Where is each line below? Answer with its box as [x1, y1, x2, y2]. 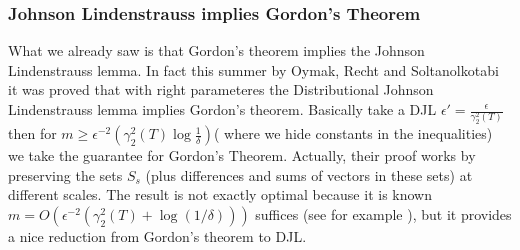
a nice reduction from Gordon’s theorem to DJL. [8, 225, 307, 246]
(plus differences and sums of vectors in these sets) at [145, 164, 473, 185]
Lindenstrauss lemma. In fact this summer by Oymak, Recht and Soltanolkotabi [8, 59, 499, 80]
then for [8, 123, 57, 144]
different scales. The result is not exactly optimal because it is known [8, 184, 432, 205]
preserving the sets [8, 164, 123, 185]
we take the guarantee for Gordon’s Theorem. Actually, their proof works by [8, 145, 476, 166]
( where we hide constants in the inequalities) [213, 123, 493, 144]
